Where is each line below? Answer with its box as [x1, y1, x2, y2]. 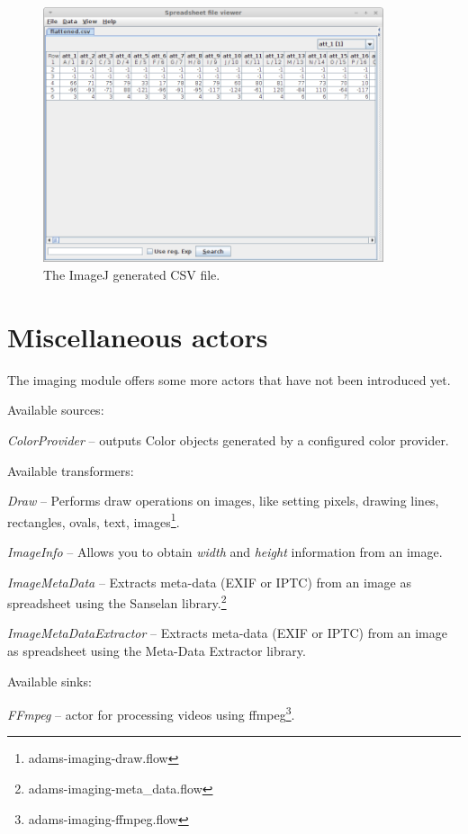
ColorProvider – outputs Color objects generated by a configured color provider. [7, 430, 449, 449]
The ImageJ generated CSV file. [43, 265, 220, 284]
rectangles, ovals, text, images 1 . [7, 509, 180, 531]
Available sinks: [7, 671, 92, 690]
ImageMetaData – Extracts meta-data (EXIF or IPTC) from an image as [7, 572, 412, 591]
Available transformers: [7, 461, 134, 480]
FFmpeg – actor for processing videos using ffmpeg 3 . [7, 703, 295, 723]
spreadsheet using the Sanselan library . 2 [7, 591, 227, 612]
